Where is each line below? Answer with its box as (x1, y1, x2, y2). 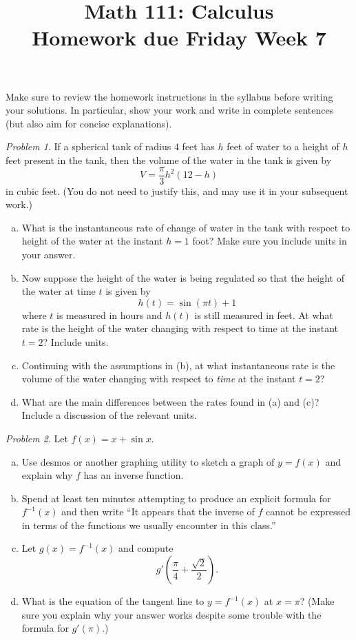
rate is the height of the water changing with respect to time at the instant (21, 321, 338, 336)
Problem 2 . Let (6, 431, 68, 445)
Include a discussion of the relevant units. (21, 408, 197, 422)
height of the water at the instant (21, 234, 163, 248)
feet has (182, 139, 215, 154)
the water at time (21, 284, 96, 298)
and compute (118, 541, 174, 555)
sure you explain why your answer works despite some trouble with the (21, 607, 322, 621)
